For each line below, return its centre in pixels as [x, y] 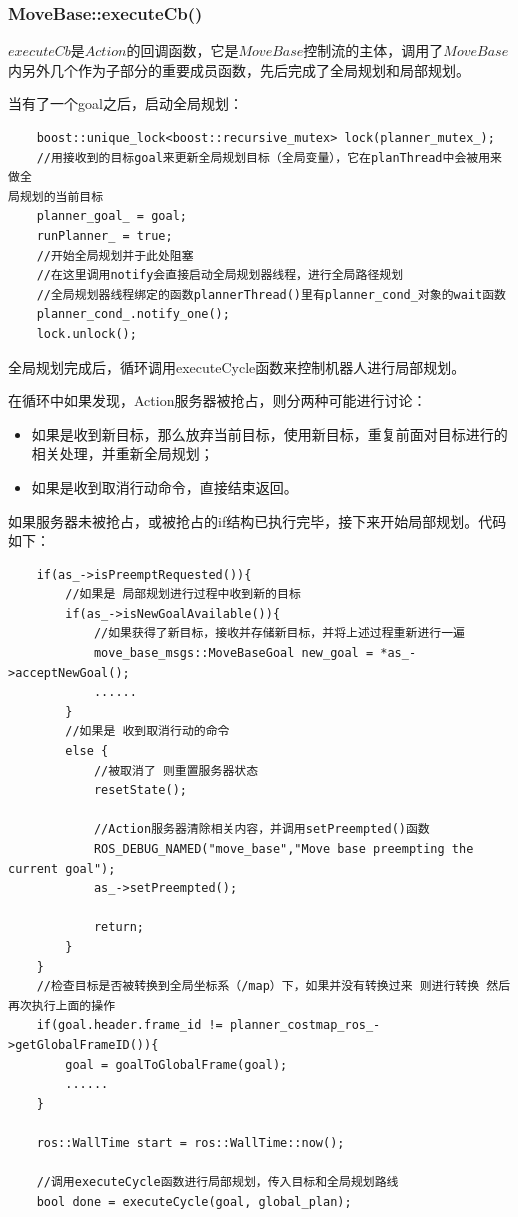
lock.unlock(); [86, 333]
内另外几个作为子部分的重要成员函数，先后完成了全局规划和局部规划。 [239, 69]
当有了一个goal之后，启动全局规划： [125, 103]
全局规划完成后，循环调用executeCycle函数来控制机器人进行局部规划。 [237, 366]
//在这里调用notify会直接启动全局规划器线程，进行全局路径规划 [220, 275]
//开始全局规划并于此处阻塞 [115, 255]
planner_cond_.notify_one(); [133, 314]
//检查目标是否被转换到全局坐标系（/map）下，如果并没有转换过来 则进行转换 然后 [273, 986]
